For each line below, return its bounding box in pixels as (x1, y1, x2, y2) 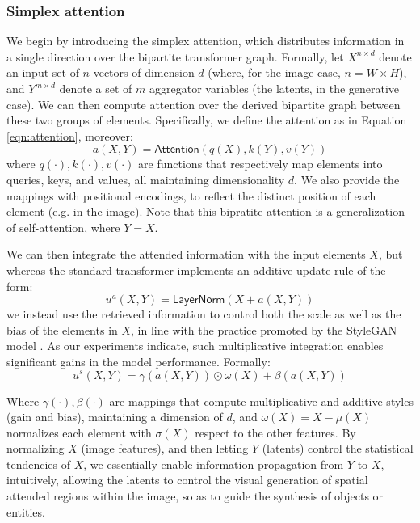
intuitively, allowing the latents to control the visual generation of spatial (6, 471, 368, 488)
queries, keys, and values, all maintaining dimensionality (6, 171, 285, 188)
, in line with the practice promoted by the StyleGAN (131, 321, 397, 338)
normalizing (6, 440, 65, 457)
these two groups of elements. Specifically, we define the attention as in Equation (6, 112, 407, 129)
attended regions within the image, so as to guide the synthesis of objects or (6, 487, 384, 504)
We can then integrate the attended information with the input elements (6, 246, 366, 263)
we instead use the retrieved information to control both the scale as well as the (6, 306, 401, 323)
